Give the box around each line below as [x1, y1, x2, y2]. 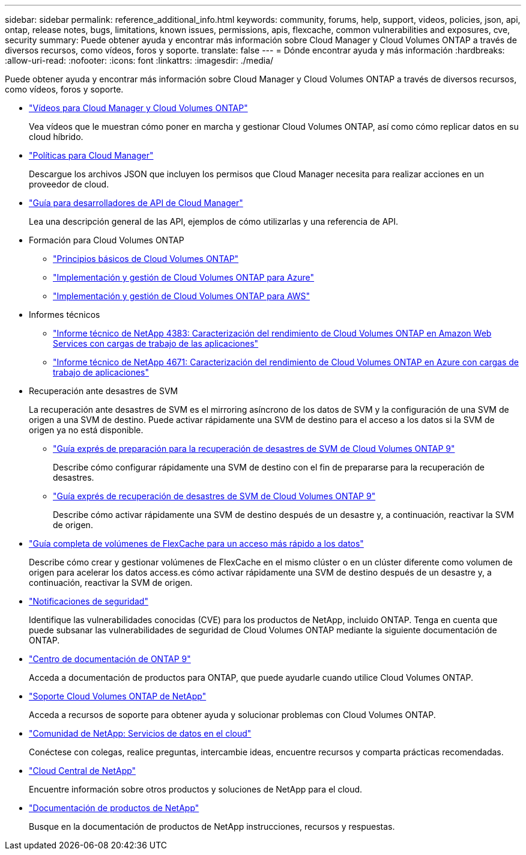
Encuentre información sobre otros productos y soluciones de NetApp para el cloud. [29, 784, 363, 794]
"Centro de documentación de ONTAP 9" [29, 654, 191, 664]
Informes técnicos [29, 309, 100, 320]
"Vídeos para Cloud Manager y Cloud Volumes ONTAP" [29, 103, 248, 113]
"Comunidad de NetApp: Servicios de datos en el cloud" [29, 728, 252, 738]
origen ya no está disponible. [29, 425, 144, 435]
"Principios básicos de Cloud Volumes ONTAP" [53, 254, 239, 264]
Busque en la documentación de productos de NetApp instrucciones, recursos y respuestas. [29, 821, 395, 832]
